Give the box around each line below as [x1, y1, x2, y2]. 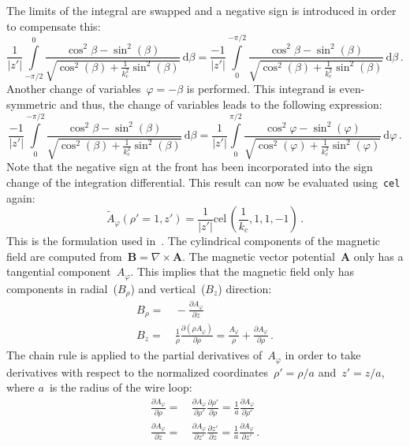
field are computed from [6, 247, 122, 264]
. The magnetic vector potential [182, 247, 335, 264]
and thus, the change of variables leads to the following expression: [60, 95, 382, 112]
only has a [353, 247, 404, 264]
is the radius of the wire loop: [49, 379, 192, 396]
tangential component [6, 263, 111, 280]
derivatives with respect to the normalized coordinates [6, 363, 269, 380]
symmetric [6, 95, 57, 112]
